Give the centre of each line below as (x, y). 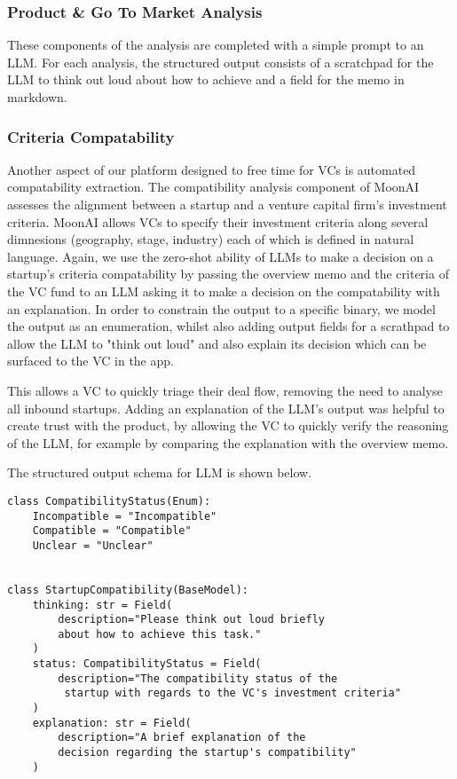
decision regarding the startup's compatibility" (207, 753)
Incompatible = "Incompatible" (125, 516)
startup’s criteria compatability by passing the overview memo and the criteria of (228, 274)
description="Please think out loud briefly (191, 620)
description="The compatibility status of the (198, 678)
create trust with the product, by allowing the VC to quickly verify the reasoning (228, 425)
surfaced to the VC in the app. (91, 361)
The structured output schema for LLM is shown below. (160, 472)
